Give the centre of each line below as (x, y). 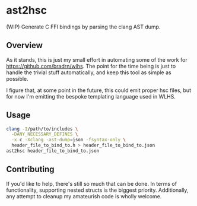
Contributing (30, 169)
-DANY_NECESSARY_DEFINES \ (45, 134)
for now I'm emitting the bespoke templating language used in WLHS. (91, 96)
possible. (17, 78)
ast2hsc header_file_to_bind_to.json (53, 151)
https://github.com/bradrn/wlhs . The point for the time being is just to (91, 66)
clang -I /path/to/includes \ (42, 129)
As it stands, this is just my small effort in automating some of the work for (97, 59)
